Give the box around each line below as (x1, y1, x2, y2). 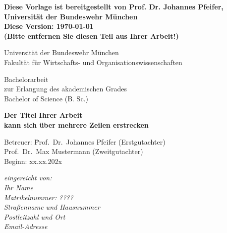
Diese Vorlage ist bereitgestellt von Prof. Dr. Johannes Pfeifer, (4, 1, 224, 11)
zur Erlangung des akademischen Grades (4, 83, 127, 94)
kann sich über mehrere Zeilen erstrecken (4, 119, 149, 130)
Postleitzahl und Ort (4, 211, 65, 222)
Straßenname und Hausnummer (4, 202, 100, 212)
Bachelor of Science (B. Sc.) (4, 93, 88, 103)
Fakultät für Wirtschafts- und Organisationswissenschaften (4, 57, 182, 67)
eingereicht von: (4, 172, 52, 183)
